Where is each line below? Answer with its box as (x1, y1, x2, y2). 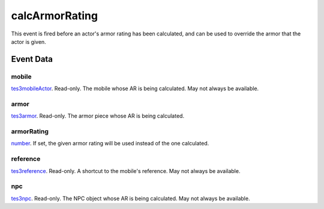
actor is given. (11, 38, 46, 45)
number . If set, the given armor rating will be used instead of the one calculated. (11, 140, 209, 147)
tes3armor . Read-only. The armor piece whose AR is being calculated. (11, 112, 185, 120)
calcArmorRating (11, 9, 98, 22)
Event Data (11, 54, 53, 64)
